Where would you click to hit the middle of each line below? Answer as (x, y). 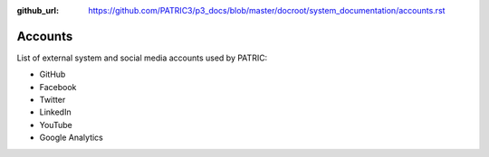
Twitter (53, 100)
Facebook (58, 87)
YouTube (56, 125)
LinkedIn (55, 112)
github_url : (38, 10)
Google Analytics (71, 138)
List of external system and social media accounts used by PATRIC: (142, 58)
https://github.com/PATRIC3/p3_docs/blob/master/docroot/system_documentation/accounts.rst (267, 10)
